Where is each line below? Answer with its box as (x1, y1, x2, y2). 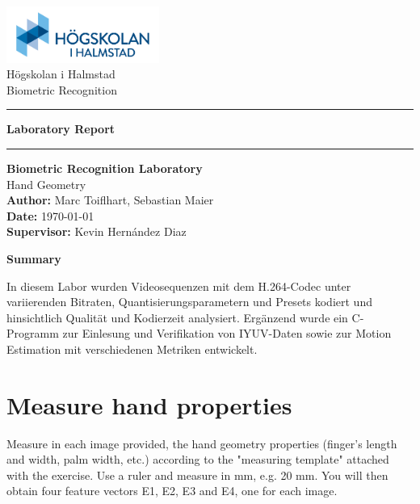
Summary (6, 250, 61, 267)
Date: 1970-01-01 (6, 207, 94, 224)
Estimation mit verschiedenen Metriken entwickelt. (6, 340, 258, 357)
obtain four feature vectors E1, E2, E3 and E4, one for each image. (6, 482, 338, 499)
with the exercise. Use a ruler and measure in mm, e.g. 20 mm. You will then (6, 466, 388, 483)
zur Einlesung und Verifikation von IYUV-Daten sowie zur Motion (62, 325, 392, 342)
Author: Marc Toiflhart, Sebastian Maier (6, 191, 214, 208)
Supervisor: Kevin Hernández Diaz (6, 223, 187, 240)
